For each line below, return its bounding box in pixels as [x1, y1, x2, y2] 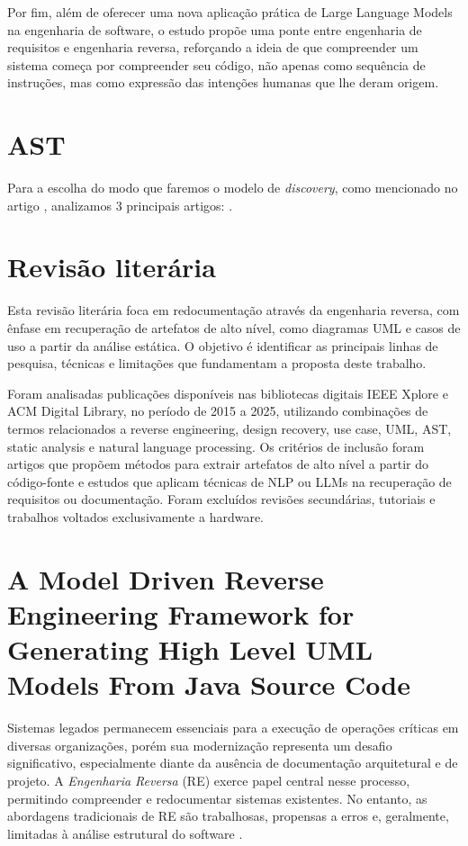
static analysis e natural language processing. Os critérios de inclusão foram [7, 436, 425, 455]
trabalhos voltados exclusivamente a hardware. [7, 507, 265, 526]
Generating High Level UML [7, 631, 373, 668]
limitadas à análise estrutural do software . [7, 823, 243, 842]
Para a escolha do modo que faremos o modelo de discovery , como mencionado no [7, 178, 458, 197]
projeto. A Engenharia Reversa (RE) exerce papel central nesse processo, [7, 771, 410, 789]
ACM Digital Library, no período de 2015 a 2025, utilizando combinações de [7, 401, 428, 420]
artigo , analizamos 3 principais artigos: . [7, 195, 233, 214]
